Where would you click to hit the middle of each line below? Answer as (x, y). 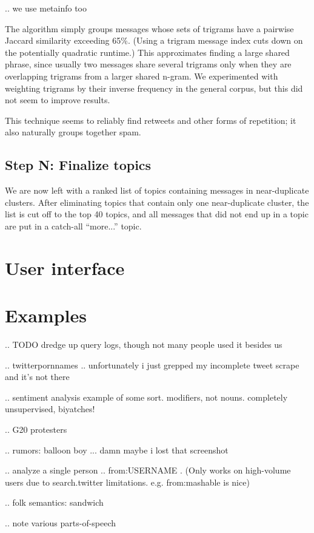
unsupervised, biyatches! (50, 409)
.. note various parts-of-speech (61, 522)
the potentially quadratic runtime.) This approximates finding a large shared (147, 52)
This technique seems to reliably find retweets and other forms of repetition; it (151, 120)
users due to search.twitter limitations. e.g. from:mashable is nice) (127, 482)
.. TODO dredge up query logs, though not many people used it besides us (144, 345)
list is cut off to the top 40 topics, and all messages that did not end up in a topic (157, 214)
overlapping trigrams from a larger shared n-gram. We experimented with (142, 76)
